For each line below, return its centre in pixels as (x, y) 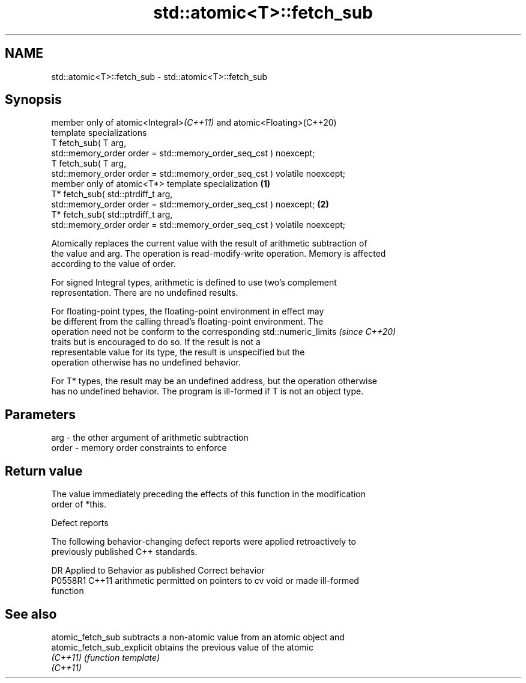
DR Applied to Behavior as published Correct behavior (158, 571)
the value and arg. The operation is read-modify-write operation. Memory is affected (219, 254)
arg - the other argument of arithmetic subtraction (150, 438)
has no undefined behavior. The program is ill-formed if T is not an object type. (207, 391)
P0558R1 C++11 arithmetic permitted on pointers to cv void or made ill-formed (205, 581)
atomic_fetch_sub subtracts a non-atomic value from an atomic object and (198, 637)
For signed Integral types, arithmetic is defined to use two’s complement (194, 283)
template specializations (99, 133)
